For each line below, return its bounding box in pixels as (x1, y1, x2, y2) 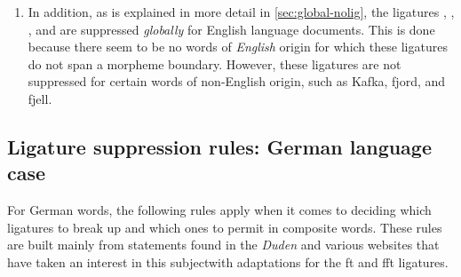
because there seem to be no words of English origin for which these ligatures (28, 37, 448, 56)
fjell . (28, 89, 52, 107)
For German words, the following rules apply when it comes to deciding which (7, 201, 432, 219)
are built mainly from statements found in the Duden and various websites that (7, 235, 440, 254)
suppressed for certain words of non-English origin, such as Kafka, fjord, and (28, 72, 446, 91)
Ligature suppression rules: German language (7, 132, 433, 160)
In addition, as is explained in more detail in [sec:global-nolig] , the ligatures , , (28, 3, 455, 20)
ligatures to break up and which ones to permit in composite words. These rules (7, 218, 442, 236)
